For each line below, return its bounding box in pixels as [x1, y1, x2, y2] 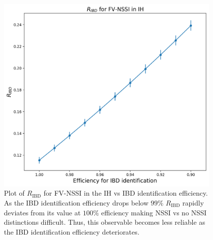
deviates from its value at [4, 207, 81, 217]
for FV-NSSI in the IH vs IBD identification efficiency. [43, 188, 208, 198]
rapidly [182, 198, 204, 208]
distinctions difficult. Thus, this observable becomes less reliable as [4, 217, 205, 227]
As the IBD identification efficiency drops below [4, 198, 149, 208]
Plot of [4, 188, 25, 198]
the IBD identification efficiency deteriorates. [4, 226, 140, 237]
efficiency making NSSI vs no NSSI [101, 207, 207, 217]
